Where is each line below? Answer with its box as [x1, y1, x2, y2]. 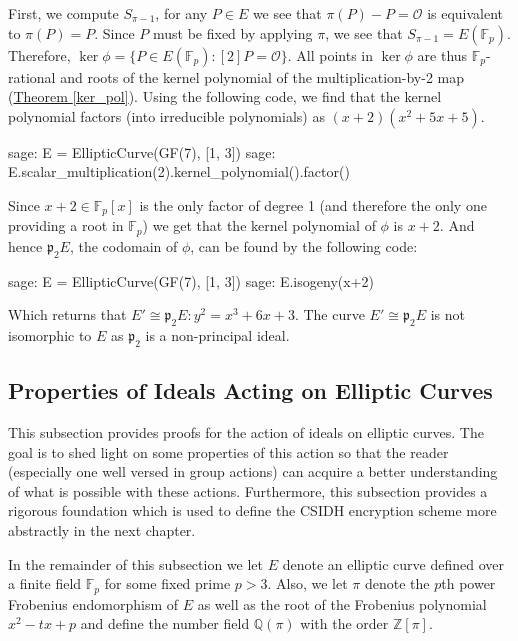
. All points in [287, 44, 374, 65]
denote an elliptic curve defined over [282, 553, 505, 574]
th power [441, 573, 496, 594]
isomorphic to [8, 325, 92, 346]
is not [430, 304, 465, 325]
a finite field [8, 573, 82, 594]
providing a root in [8, 215, 124, 236]
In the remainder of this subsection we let [8, 553, 264, 574]
